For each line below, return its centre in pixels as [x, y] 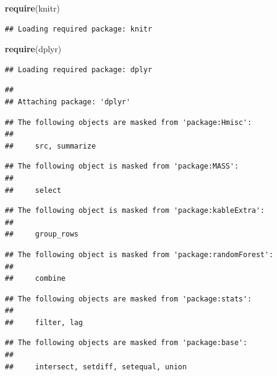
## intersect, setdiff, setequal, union [96, 367]
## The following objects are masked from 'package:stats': [129, 299]
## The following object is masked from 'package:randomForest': [139, 254]
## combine [35, 279]
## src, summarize [51, 146]
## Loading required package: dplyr [79, 69]
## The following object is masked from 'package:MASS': [122, 166]
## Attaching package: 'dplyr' [68, 102]
